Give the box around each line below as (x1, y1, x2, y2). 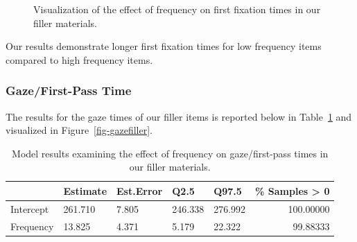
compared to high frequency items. (6, 52, 153, 67)
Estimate (63, 183, 107, 198)
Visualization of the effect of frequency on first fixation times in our (33, 2, 321, 16)
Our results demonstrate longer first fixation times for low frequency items (6, 39, 322, 53)
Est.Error (116, 183, 163, 198)
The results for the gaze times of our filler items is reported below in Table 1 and (6, 109, 352, 123)
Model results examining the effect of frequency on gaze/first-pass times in (12, 146, 329, 160)
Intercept (10, 201, 49, 216)
